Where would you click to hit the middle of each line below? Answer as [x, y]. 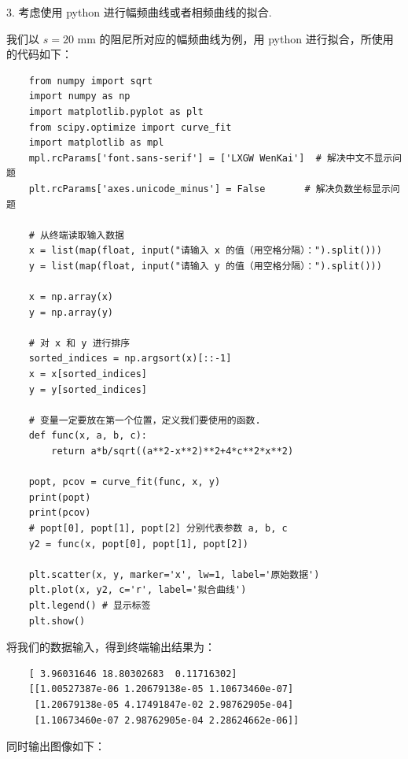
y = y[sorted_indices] [88, 389]
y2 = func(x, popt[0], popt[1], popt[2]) [138, 544]
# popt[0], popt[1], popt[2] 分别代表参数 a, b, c [158, 528]
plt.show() [57, 621]
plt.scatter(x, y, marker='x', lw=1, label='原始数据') [174, 574]
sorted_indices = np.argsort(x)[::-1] [130, 359]
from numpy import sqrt [91, 81]
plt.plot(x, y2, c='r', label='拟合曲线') [138, 590]
